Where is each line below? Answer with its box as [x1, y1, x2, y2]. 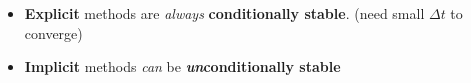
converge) [24, 22, 83, 43]
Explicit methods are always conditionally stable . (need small [24, 3, 425, 23]
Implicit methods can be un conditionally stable [24, 56, 341, 77]
